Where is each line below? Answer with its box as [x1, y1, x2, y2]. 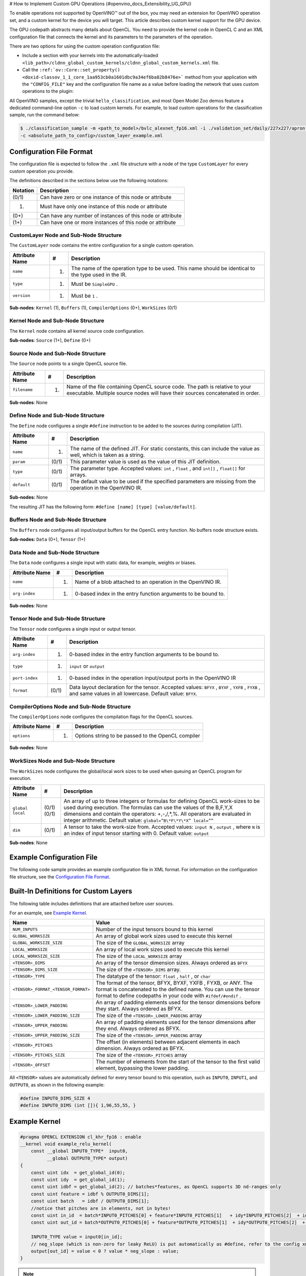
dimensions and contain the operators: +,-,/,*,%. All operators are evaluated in [64, 811, 251, 818]
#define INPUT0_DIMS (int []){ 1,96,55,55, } [20, 1102, 136, 1109]
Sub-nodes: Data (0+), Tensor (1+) [9, 536, 86, 543]
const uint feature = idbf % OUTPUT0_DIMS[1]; [31, 1191, 150, 1197]
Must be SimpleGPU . [71, 280, 118, 287]
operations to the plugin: [22, 88, 74, 94]
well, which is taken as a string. [69, 452, 145, 459]
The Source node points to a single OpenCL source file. [9, 360, 127, 367]
